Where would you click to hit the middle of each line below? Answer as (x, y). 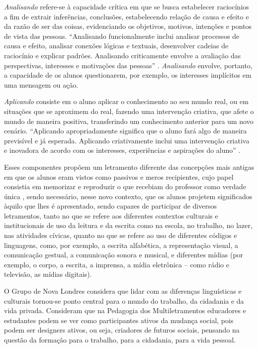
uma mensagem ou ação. (41, 84)
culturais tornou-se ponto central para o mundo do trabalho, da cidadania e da (124, 300)
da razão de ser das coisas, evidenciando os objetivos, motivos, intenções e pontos (128, 26)
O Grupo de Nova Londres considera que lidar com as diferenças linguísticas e (123, 291)
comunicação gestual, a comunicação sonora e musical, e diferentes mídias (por (124, 255)
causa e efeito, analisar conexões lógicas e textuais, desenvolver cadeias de (116, 46)
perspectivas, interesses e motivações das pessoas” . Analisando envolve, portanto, (128, 65)
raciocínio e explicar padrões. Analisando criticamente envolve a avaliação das (123, 55)
